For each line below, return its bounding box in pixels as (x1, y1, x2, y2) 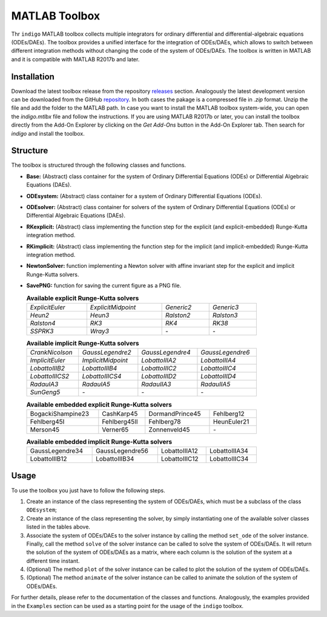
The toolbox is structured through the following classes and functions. (11, 161, 187, 169)
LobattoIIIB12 (30, 455, 67, 463)
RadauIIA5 (200, 380, 231, 389)
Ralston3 (212, 311, 238, 319)
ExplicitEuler (30, 303, 66, 312)
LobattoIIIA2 (141, 356, 177, 365)
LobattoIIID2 (141, 372, 177, 381)
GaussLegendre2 (82, 349, 131, 357)
